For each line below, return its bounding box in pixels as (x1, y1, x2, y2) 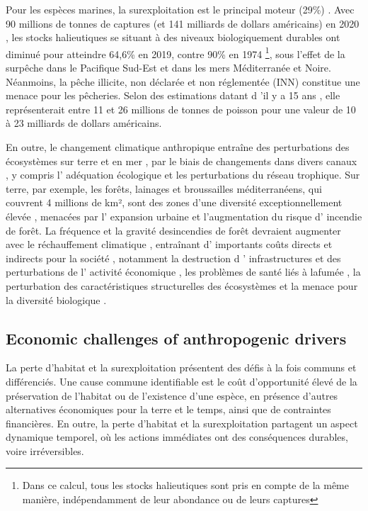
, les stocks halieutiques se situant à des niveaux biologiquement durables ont (6, 30, 340, 45)
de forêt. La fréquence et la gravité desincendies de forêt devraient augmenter (6, 223, 341, 237)
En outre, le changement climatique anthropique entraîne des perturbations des (6, 140, 350, 154)
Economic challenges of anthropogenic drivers (6, 327, 347, 349)
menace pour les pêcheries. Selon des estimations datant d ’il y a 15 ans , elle (6, 88, 340, 103)
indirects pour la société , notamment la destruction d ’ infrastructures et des (6, 250, 341, 265)
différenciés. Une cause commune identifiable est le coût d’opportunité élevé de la (6, 374, 357, 388)
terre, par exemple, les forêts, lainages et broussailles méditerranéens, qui (6, 181, 322, 196)
